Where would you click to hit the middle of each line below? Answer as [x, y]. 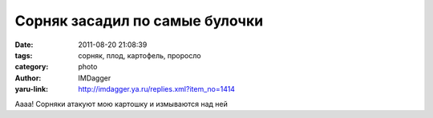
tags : [24, 55]
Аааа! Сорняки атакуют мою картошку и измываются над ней [121, 104]
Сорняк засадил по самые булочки [139, 21]
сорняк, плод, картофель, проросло [140, 55]
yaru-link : [31, 89]
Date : [24, 45]
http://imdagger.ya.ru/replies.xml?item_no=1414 [157, 89]
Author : [28, 78]
